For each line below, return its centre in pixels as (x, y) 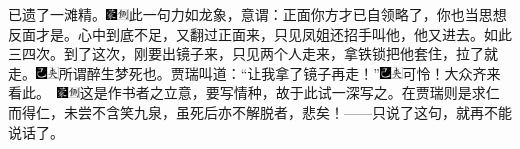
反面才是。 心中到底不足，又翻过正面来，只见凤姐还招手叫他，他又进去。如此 (260, 33)
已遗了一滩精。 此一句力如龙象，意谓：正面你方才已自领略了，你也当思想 (257, 14)
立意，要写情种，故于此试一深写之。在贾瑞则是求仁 (331, 92)
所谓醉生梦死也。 (114, 72)
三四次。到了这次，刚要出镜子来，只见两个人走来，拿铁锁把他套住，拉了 (246, 53)
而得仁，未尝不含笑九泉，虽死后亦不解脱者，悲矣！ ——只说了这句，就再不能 (260, 111)
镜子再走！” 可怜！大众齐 (395, 72)
